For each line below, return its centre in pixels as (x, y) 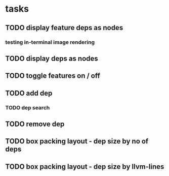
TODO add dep (29, 93)
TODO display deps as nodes (52, 58)
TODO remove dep (35, 124)
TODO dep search (28, 107)
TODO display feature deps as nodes (64, 28)
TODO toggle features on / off (53, 76)
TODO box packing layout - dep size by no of (77, 141)
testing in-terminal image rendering (50, 42)
